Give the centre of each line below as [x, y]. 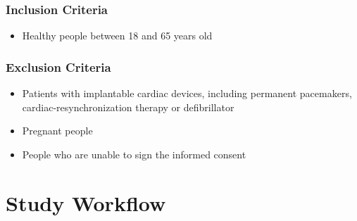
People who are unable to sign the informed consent [134, 154]
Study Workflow [86, 202]
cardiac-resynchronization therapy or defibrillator [128, 107]
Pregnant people [57, 131]
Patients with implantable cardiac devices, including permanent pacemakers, [187, 93]
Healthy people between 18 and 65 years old [117, 36]
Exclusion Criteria [58, 67]
